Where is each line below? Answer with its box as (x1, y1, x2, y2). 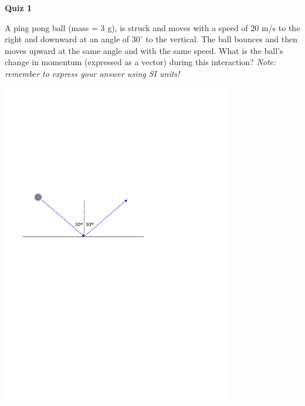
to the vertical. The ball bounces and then (145, 33, 297, 45)
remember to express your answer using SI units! (5, 67, 180, 79)
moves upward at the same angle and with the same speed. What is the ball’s (5, 44, 283, 56)
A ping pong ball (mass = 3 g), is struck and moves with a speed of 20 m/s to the (5, 21, 300, 33)
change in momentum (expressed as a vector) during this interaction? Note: (5, 56, 276, 68)
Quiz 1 (5, 2, 32, 13)
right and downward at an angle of (5, 33, 130, 45)
